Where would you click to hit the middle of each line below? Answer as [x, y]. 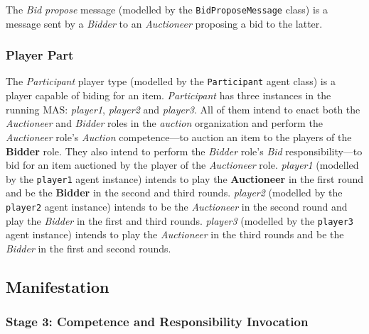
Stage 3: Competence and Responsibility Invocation [157, 322]
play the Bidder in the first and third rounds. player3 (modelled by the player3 [180, 220]
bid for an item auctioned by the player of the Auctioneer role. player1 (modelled [182, 165]
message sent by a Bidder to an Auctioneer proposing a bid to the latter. [164, 23]
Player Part [40, 55]
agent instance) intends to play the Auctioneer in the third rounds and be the [175, 234]
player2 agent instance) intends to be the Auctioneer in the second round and [177, 206]
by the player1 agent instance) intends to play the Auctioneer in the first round [185, 178]
